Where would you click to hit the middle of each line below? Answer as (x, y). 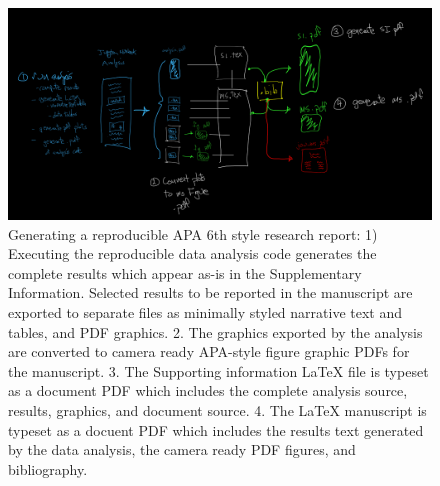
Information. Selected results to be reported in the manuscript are (210, 292)
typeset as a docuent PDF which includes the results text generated (216, 429)
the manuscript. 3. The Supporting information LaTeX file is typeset (218, 370)
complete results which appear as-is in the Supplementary (185, 272)
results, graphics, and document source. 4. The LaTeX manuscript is (217, 409)
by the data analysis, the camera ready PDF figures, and (182, 449)
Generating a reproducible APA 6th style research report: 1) (193, 233)
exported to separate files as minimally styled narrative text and (205, 311)
